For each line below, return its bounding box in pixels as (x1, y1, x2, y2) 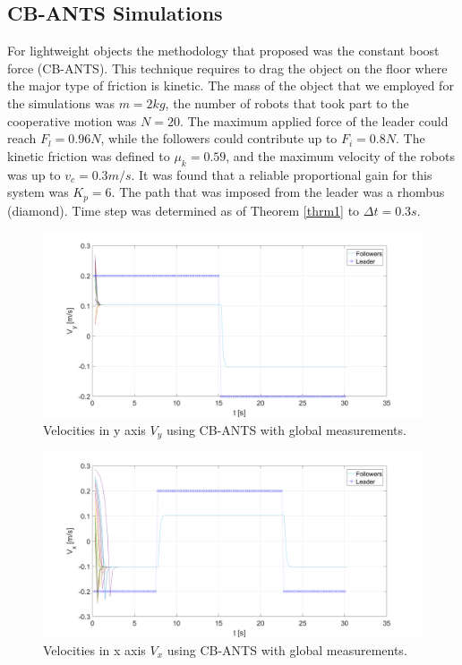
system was (7, 183, 69, 201)
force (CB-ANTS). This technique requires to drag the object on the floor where (7, 58, 448, 77)
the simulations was (7, 93, 115, 112)
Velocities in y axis (43, 420, 146, 439)
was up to (7, 165, 61, 183)
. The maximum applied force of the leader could (179, 111, 449, 130)
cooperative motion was (7, 111, 137, 130)
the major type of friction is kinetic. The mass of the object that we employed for (7, 76, 454, 95)
